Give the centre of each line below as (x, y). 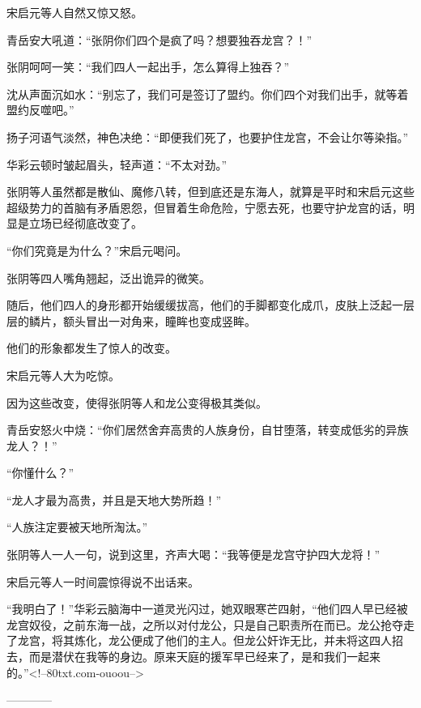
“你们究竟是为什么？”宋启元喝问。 (97, 250)
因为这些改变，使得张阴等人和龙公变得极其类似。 (137, 402)
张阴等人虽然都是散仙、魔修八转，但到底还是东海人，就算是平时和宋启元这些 (210, 192)
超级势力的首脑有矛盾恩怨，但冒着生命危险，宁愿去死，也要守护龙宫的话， (205, 207)
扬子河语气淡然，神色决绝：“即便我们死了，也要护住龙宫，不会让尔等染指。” (208, 136)
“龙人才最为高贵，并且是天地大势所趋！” (114, 499)
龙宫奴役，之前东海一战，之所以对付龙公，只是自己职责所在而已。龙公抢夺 (205, 624)
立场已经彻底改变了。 (85, 223)
